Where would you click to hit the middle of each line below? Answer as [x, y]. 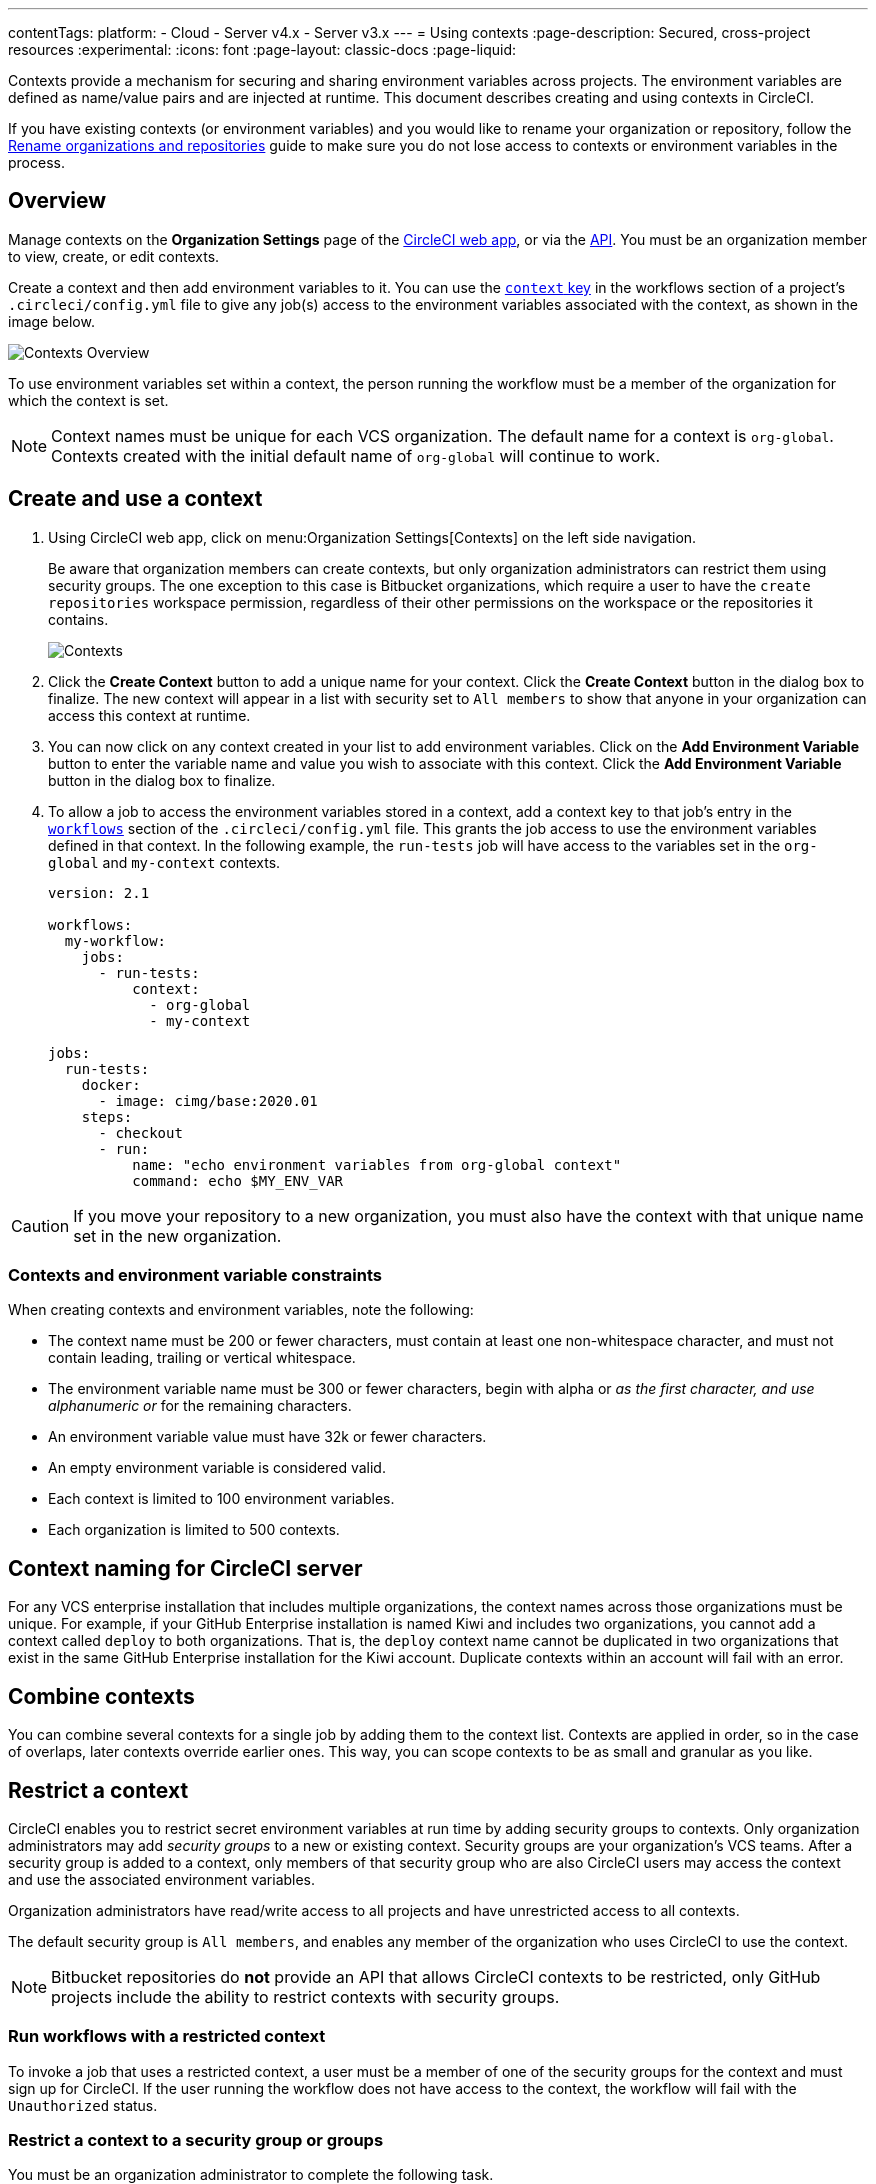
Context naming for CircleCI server [185, 1568]
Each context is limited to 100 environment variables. [221, 1499]
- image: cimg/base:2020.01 [208, 1100]
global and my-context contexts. [164, 862]
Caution [40, 1225]
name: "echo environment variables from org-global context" [377, 1164]
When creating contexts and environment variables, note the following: [241, 1310]
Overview [57, 201]
